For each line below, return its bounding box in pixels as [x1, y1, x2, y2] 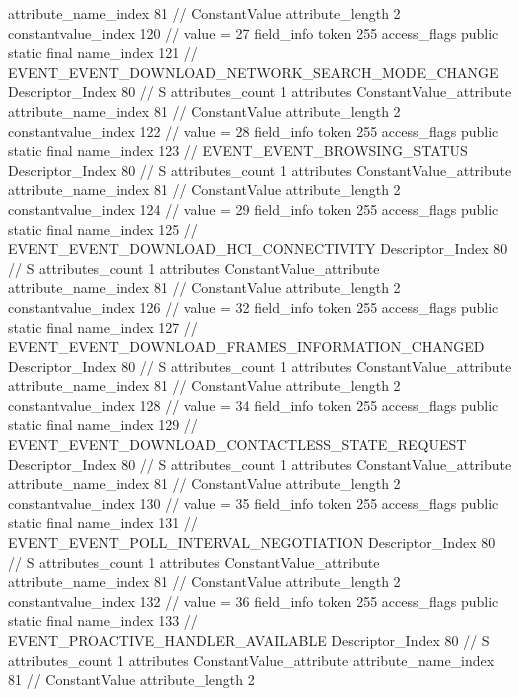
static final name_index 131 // [8, 512, 198, 533]
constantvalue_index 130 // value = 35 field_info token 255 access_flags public [8, 492, 499, 513]
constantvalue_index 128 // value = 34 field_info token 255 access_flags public [8, 394, 499, 415]
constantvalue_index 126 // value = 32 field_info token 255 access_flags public [8, 296, 499, 317]
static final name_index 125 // [8, 218, 198, 239]
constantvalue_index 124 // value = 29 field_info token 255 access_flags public [8, 198, 499, 219]
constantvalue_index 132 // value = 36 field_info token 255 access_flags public [8, 590, 499, 611]
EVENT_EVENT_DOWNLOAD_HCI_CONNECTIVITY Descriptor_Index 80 [8, 238, 508, 259]
